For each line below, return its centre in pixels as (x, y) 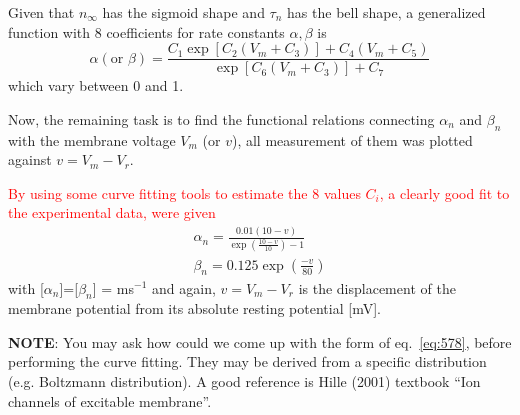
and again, (184, 287)
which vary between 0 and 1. (96, 85)
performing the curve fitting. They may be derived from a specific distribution (247, 361)
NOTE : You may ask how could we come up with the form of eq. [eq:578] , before (260, 341)
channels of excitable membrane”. (110, 400)
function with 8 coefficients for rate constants (146, 31)
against (30, 159)
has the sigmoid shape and (183, 12)
